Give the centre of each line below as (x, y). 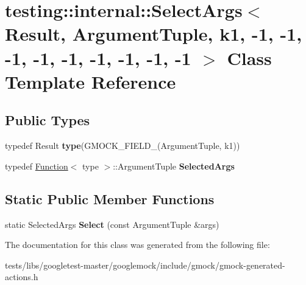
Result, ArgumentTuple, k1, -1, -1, (154, 34)
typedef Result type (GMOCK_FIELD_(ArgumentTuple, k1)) (123, 146)
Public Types (48, 120)
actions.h (22, 277)
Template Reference (91, 81)
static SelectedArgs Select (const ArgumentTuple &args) (112, 224)
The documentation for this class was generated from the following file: (137, 245)
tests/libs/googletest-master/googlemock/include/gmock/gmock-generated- (145, 265)
